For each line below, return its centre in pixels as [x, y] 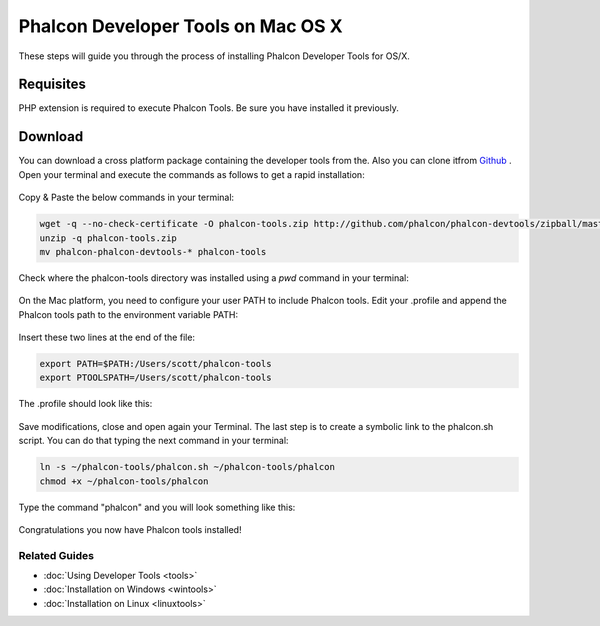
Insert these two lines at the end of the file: [106, 337]
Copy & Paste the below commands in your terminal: [126, 197]
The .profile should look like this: [85, 404]
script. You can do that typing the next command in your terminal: [153, 441]
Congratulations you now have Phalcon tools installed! [130, 529]
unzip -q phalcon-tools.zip [108, 238]
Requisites [52, 84]
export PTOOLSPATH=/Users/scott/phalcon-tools [155, 378]
